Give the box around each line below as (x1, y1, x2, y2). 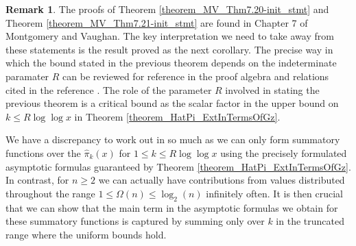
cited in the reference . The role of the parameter (5, 82, 212, 97)
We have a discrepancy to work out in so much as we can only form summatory (5, 132, 340, 147)
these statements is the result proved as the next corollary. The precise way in (5, 42, 333, 56)
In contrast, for (5, 173, 69, 187)
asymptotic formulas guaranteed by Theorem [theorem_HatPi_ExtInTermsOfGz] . (5, 159, 351, 173)
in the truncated (276, 214, 344, 228)
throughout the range (5, 186, 95, 200)
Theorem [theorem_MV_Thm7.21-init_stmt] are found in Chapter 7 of (5, 15, 308, 29)
